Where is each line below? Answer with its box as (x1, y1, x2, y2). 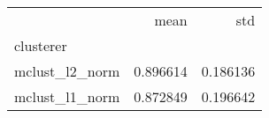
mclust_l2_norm (14, 61, 120, 81)
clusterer (14, 35, 67, 55)
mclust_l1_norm (14, 86, 120, 107)
